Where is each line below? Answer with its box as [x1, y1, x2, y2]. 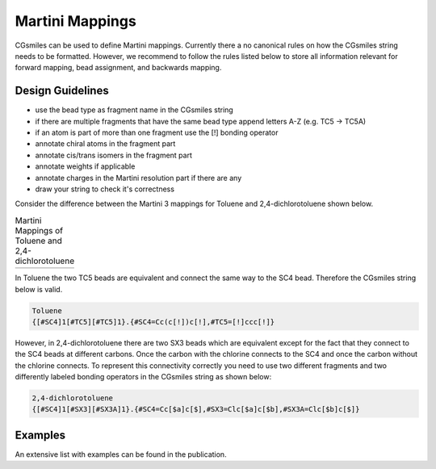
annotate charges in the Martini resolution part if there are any [35, 173, 242, 182]
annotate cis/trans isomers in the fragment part [35, 150, 193, 160]
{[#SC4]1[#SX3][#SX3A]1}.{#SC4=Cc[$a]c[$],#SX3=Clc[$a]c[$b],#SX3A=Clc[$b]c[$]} [31, 404, 360, 414]
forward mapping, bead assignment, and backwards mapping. [15, 63, 222, 73]
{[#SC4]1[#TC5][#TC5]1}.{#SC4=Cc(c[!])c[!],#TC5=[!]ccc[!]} [31, 317, 275, 326]
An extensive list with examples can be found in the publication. [15, 449, 227, 459]
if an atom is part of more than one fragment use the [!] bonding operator [35, 128, 279, 137]
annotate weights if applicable [35, 161, 136, 171]
